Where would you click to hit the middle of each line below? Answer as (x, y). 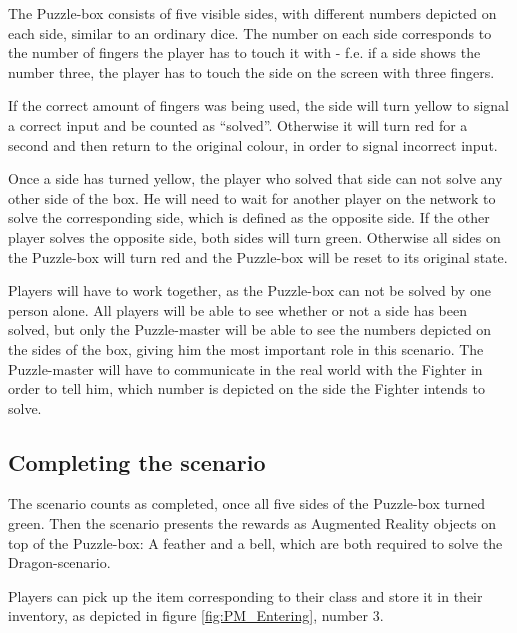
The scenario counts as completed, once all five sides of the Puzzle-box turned (246, 503)
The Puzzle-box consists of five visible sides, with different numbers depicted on (252, 13)
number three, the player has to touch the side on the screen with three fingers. (251, 71)
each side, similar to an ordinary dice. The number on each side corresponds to (250, 32)
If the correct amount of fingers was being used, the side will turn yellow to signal (259, 105)
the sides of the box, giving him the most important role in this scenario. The (246, 348)
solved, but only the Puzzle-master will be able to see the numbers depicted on (250, 329)
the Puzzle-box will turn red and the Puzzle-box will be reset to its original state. (258, 256)
